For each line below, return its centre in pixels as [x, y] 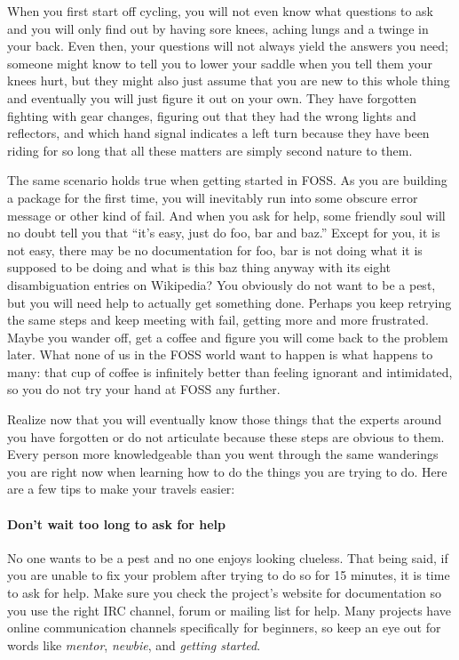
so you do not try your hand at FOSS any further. [144, 389]
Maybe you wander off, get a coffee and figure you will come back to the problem [228, 337]
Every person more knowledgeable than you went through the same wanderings [223, 454]
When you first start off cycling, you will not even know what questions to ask [220, 11]
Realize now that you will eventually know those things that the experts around [225, 419]
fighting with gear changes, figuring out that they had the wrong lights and [212, 115]
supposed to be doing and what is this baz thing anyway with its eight [199, 267]
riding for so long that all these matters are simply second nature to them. [210, 150]
